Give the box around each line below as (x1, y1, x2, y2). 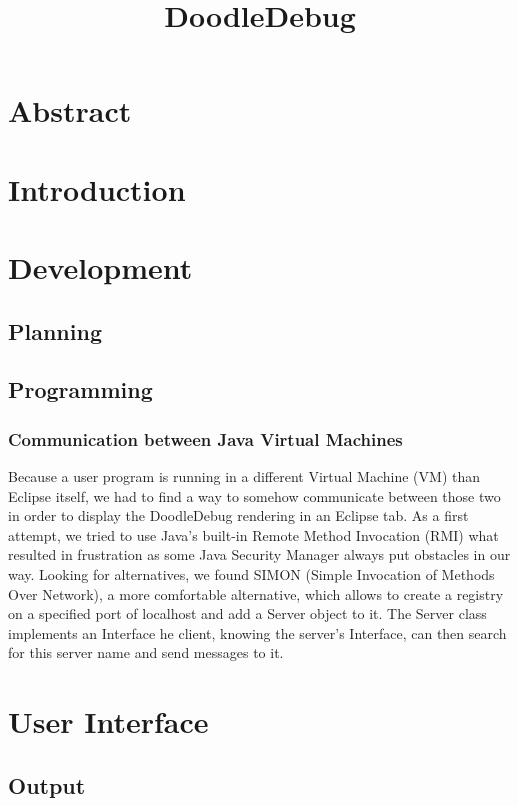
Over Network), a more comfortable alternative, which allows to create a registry (8, 583, 504, 604)
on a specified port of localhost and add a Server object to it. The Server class (8, 603, 487, 624)
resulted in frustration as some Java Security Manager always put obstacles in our (8, 544, 511, 565)
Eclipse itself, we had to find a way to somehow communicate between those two (8, 485, 501, 506)
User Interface (8, 701, 209, 742)
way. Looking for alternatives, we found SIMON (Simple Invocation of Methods (8, 564, 495, 585)
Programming (8, 374, 153, 405)
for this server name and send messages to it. (8, 642, 284, 663)
